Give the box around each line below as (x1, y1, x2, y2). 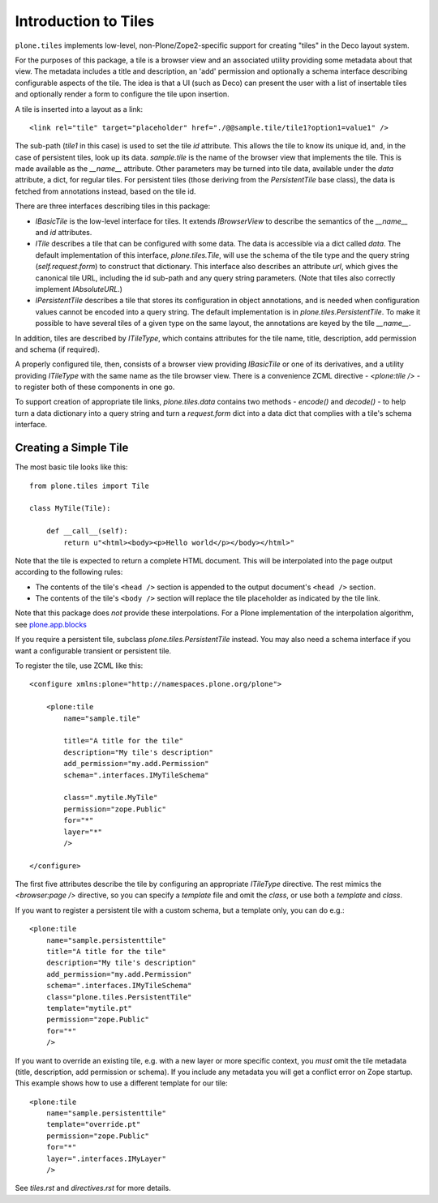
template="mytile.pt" (45, 1004, 133, 1012)
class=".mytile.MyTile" (63, 793, 158, 803)
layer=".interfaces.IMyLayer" (45, 1154, 166, 1163)
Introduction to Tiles (15, 12, 155, 30)
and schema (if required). (15, 345, 101, 354)
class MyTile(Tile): (29, 503, 111, 513)
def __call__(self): (45, 527, 128, 536)
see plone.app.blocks (15, 619, 87, 629)
